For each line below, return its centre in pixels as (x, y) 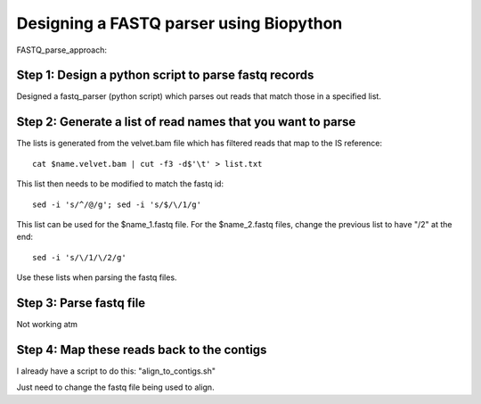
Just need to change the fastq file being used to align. (115, 387)
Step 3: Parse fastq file (81, 303)
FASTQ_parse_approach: (61, 50)
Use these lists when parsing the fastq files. (97, 277)
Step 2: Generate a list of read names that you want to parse (186, 122)
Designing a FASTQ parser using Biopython (179, 23)
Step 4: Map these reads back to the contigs (142, 349)
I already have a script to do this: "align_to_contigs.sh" (116, 371)
